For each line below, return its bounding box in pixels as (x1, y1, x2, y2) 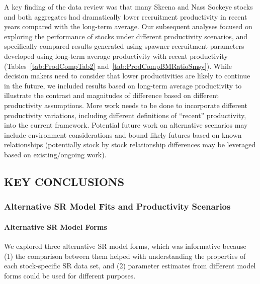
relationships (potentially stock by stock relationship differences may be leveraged (4, 139, 256, 150)
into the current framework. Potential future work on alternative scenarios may (4, 120, 248, 130)
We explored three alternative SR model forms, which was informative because (4, 240, 246, 251)
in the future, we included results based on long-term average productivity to (4, 80, 242, 90)
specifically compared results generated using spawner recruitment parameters (4, 41, 244, 51)
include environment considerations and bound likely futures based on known (4, 129, 242, 140)
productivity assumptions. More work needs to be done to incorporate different (4, 100, 247, 110)
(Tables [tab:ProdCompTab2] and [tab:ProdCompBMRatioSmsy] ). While (4, 60, 232, 71)
